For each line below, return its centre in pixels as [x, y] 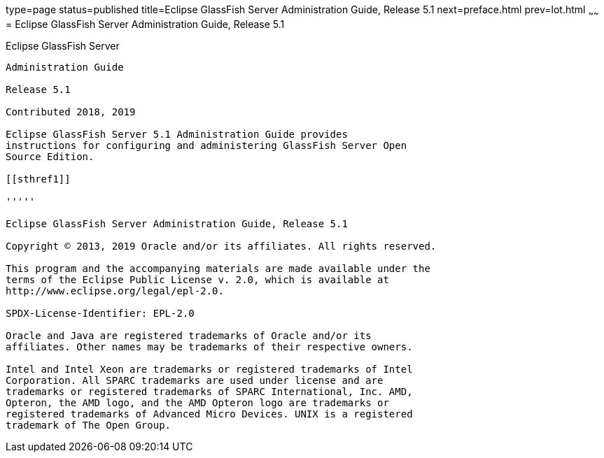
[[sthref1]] [38, 179]
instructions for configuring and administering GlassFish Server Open [206, 145]
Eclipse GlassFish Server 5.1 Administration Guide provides [177, 134]
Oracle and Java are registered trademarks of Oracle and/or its [189, 335]
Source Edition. [50, 156]
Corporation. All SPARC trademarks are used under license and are [195, 380]
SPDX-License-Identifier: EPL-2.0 [100, 313]
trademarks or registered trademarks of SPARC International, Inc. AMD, [209, 391]
